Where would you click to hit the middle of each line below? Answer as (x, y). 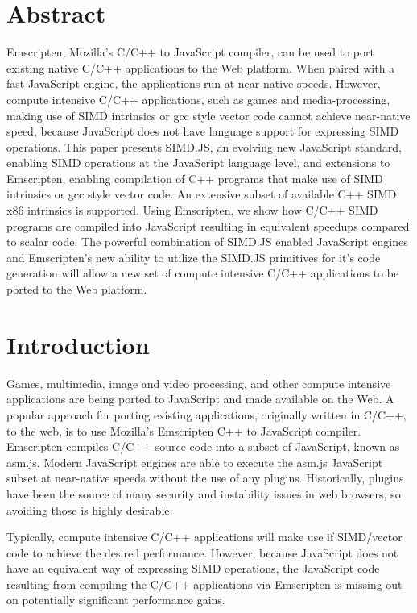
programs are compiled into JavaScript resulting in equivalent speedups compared (208, 225)
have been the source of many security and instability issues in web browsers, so (204, 493)
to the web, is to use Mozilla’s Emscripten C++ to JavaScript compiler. (184, 430)
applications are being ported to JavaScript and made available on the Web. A (200, 399)
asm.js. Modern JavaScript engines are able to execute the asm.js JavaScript (195, 462)
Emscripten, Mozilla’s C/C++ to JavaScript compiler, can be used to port (190, 52)
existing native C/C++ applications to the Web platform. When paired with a (201, 67)
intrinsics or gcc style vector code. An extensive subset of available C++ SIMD (202, 194)
